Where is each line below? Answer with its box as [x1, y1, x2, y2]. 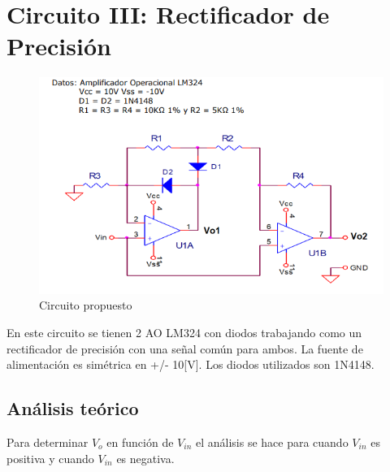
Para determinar [6, 433, 89, 450]
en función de [106, 433, 174, 450]
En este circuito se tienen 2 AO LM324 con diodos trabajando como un [6, 323, 362, 340]
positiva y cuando [6, 449, 94, 466]
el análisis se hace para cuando [195, 433, 349, 450]
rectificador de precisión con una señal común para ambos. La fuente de [6, 340, 363, 357]
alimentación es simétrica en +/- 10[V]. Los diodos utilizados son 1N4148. [6, 356, 375, 373]
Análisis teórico [6, 396, 139, 421]
